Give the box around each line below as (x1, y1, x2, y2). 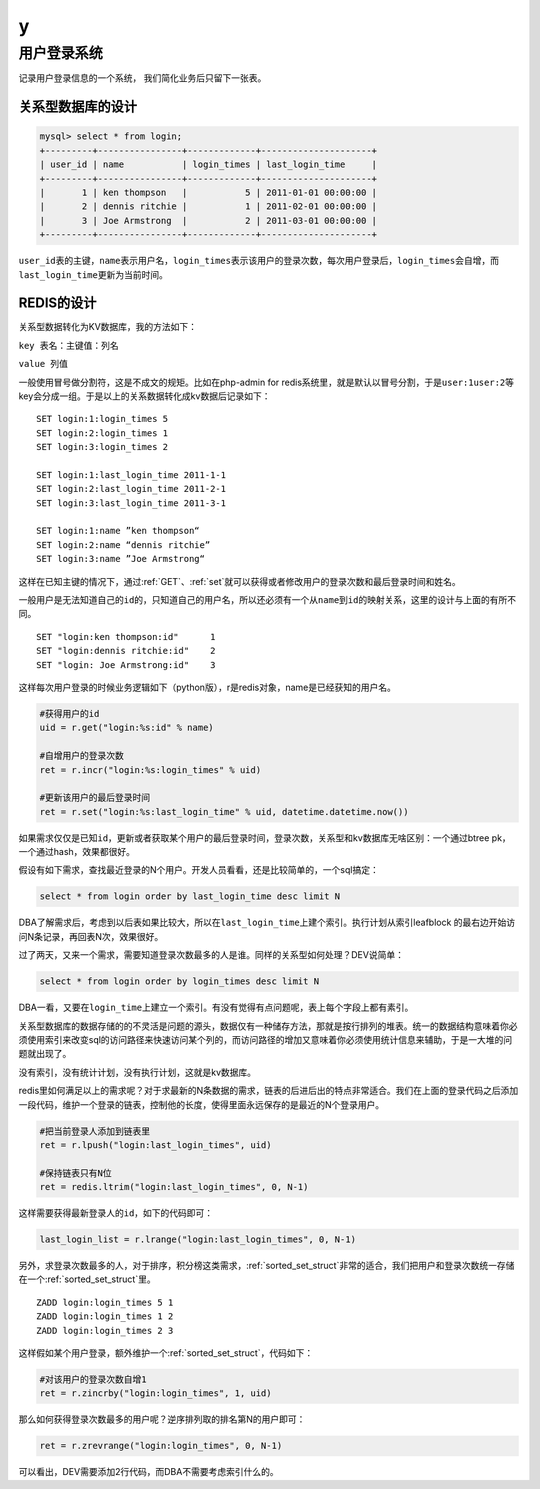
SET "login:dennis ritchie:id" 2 (36, 645, 216, 657)
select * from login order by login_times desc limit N (39, 976, 320, 987)
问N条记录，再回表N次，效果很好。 (18, 930, 164, 942)
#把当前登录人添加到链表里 (39, 1125, 151, 1137)
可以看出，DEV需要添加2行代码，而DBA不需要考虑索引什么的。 (18, 1466, 279, 1478)
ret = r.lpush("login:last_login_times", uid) (39, 1139, 272, 1150)
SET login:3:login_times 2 (36, 441, 169, 453)
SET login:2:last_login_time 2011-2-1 (36, 483, 227, 495)
